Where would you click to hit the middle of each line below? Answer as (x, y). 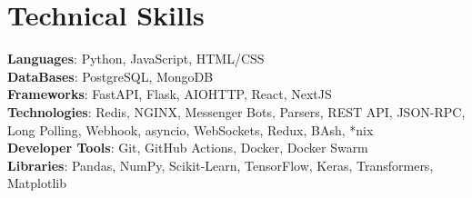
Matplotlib (37, 183)
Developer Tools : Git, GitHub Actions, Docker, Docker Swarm (188, 148)
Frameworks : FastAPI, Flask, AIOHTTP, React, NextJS (170, 94)
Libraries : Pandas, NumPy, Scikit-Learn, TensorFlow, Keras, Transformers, (221, 165)
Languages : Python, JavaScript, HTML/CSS (136, 59)
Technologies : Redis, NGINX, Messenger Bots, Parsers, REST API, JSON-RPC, (236, 111)
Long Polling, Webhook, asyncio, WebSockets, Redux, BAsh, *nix (191, 129)
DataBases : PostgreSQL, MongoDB (110, 76)
